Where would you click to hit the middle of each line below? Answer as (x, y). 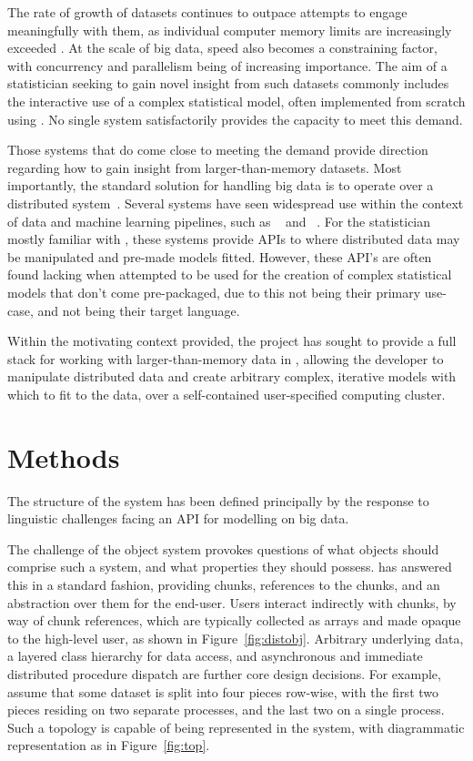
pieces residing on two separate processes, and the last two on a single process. (226, 710)
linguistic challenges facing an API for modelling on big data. (178, 518)
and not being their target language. (139, 310)
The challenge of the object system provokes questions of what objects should (223, 548)
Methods (64, 457)
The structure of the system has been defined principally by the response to (218, 500)
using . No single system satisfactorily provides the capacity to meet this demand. (235, 119)
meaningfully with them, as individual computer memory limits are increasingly (230, 30)
